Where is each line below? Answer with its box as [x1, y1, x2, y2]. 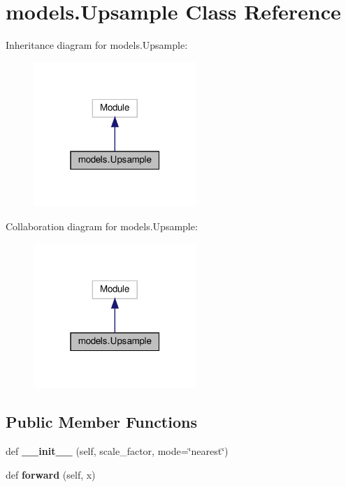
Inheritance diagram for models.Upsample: [6, 38, 188, 52]
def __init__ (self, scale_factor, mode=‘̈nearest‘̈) [6, 444, 229, 458]
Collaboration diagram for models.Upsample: [6, 219, 198, 234]
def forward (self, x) [6, 467, 96, 481]
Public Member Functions [6, 411, 197, 433]
